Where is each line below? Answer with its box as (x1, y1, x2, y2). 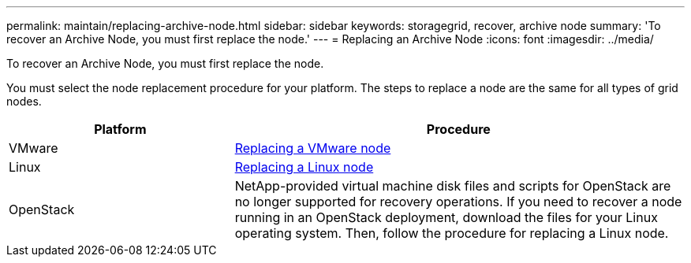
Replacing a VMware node (234, 140, 391, 156)
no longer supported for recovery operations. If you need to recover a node (234, 194, 682, 209)
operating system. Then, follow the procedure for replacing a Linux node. (234, 225, 669, 241)
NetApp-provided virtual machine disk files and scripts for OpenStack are (234, 178, 671, 194)
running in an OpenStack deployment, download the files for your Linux (234, 209, 658, 225)
